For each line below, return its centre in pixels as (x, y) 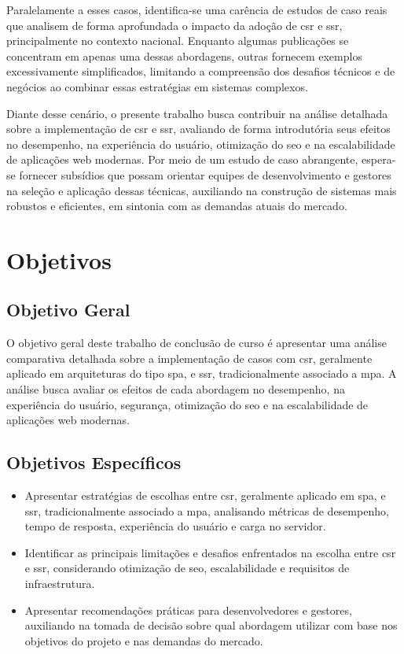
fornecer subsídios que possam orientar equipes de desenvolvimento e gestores (205, 174)
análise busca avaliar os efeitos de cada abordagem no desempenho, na (176, 389)
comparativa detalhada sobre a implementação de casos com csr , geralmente (189, 358)
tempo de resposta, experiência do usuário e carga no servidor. (175, 526)
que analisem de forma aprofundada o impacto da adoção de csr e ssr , (174, 25)
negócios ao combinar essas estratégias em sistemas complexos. (157, 86)
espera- (379, 159)
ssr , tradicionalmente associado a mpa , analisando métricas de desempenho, (207, 510)
